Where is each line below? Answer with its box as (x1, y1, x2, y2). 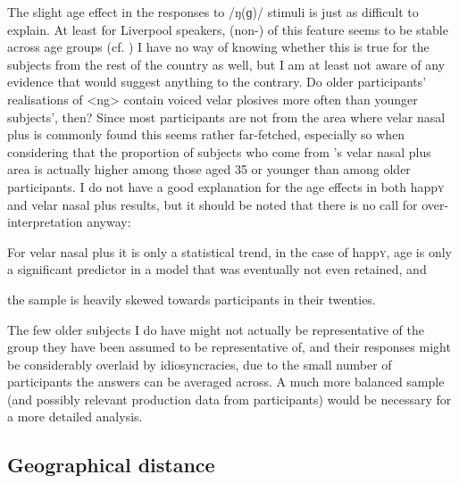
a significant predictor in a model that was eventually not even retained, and (7, 260, 427, 279)
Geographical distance (7, 451, 215, 479)
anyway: (87, 212, 131, 231)
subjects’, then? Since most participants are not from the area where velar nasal (7, 107, 446, 126)
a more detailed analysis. (7, 407, 143, 426)
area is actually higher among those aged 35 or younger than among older (7, 160, 411, 179)
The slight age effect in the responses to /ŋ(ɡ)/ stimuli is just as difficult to (7, 3, 419, 21)
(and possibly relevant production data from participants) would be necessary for (7, 389, 452, 408)
